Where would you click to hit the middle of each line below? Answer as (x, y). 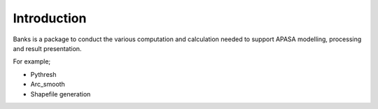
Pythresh (43, 74)
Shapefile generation (61, 94)
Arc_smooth (48, 85)
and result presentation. (47, 48)
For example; (32, 61)
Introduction (50, 18)
